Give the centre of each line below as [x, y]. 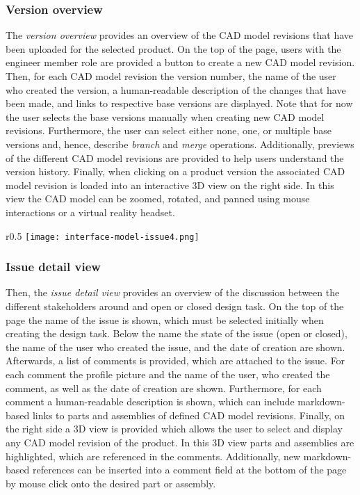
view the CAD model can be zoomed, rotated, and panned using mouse [158, 198]
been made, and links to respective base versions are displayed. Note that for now [179, 103]
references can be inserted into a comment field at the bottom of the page [189, 470]
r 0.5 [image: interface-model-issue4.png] [103, 235]
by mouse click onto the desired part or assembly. [111, 483]
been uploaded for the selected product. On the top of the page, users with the [173, 48]
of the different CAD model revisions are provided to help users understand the [175, 157]
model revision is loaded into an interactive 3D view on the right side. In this [170, 185]
